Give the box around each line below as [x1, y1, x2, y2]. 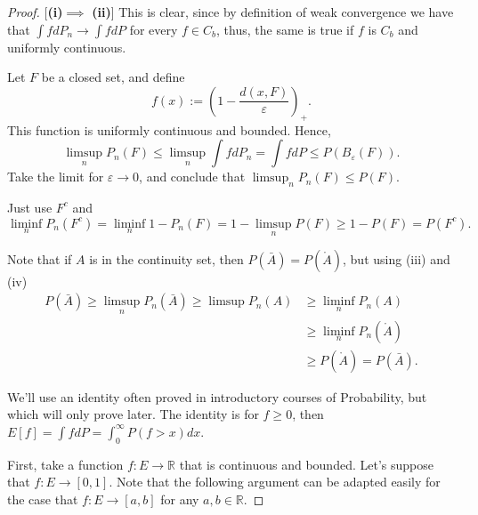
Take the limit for [7, 167, 104, 186]
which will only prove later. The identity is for [7, 405, 259, 423]
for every [129, 20, 178, 38]
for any [160, 489, 199, 508]
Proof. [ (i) [7, 3, 63, 20]
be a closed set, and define [41, 68, 185, 86]
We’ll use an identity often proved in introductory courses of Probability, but [7, 387, 427, 406]
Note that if [7, 249, 72, 268]
